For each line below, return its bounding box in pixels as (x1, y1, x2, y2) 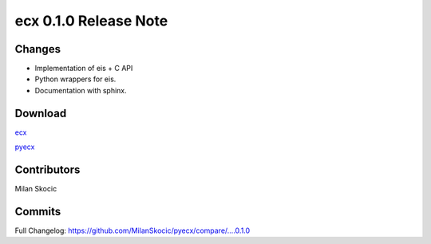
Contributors (14, 163, 81, 176)
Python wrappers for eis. (34, 74, 117, 84)
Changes (14, 42, 61, 56)
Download (14, 106, 67, 120)
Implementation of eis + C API (34, 64, 133, 73)
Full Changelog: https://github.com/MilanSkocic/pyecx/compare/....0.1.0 (14, 226, 251, 235)
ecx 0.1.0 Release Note (14, 12, 168, 30)
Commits (14, 204, 61, 218)
